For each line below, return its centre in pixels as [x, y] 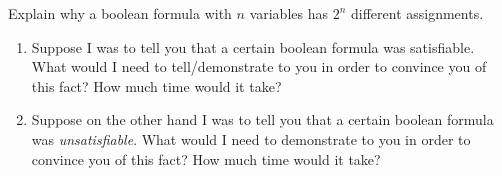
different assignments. [417, 13]
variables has [288, 13]
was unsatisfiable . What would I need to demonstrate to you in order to [251, 138]
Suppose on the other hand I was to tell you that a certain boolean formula [262, 119]
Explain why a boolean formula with [120, 13]
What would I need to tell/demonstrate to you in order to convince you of [259, 66]
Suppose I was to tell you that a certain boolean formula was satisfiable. [253, 46]
